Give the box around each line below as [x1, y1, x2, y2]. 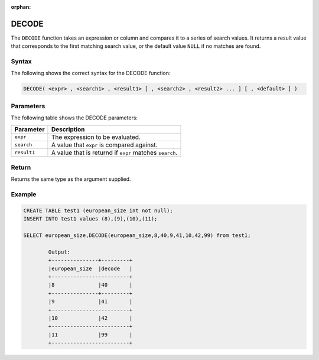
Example [11, 190, 37, 199]
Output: [48, 248, 71, 255]
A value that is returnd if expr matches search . [51, 148, 178, 157]
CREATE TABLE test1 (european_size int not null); [23, 207, 174, 214]
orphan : [11, 4, 31, 10]
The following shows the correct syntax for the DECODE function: [11, 70, 171, 77]
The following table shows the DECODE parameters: [11, 114, 138, 121]
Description [51, 125, 85, 133]
